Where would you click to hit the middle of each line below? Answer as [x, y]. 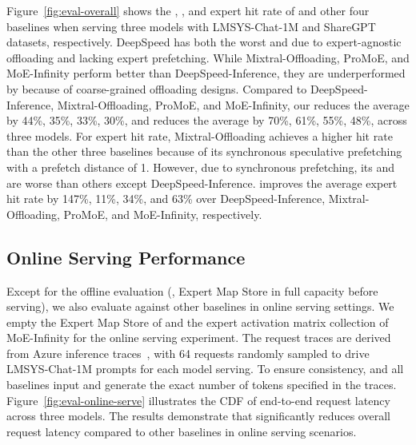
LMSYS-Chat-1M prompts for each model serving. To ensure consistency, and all [205, 369]
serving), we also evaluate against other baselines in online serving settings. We [200, 306]
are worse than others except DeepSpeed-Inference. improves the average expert [202, 183]
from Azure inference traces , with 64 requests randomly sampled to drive [188, 353]
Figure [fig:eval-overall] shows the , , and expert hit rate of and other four [188, 10]
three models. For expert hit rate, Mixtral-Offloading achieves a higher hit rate [200, 135]
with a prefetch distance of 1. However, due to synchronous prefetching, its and [201, 167]
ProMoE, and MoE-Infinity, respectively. [163, 214]
